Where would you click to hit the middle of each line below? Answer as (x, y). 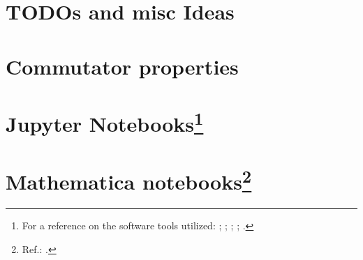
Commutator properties (122, 66)
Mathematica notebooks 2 (129, 179)
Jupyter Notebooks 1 (105, 122)
